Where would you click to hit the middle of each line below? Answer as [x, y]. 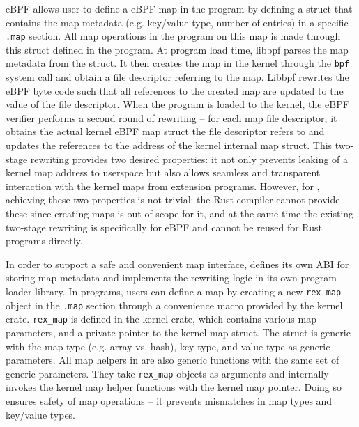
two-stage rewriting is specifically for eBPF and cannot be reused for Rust [164, 227]
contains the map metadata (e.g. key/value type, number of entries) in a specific [177, 22]
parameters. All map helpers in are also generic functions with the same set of [173, 360]
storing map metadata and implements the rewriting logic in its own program [171, 278]
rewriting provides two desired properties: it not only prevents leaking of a [189, 158]
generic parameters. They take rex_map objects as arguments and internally [167, 373]
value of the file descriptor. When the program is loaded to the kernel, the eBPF [177, 104]
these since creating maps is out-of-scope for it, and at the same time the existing [180, 213]
